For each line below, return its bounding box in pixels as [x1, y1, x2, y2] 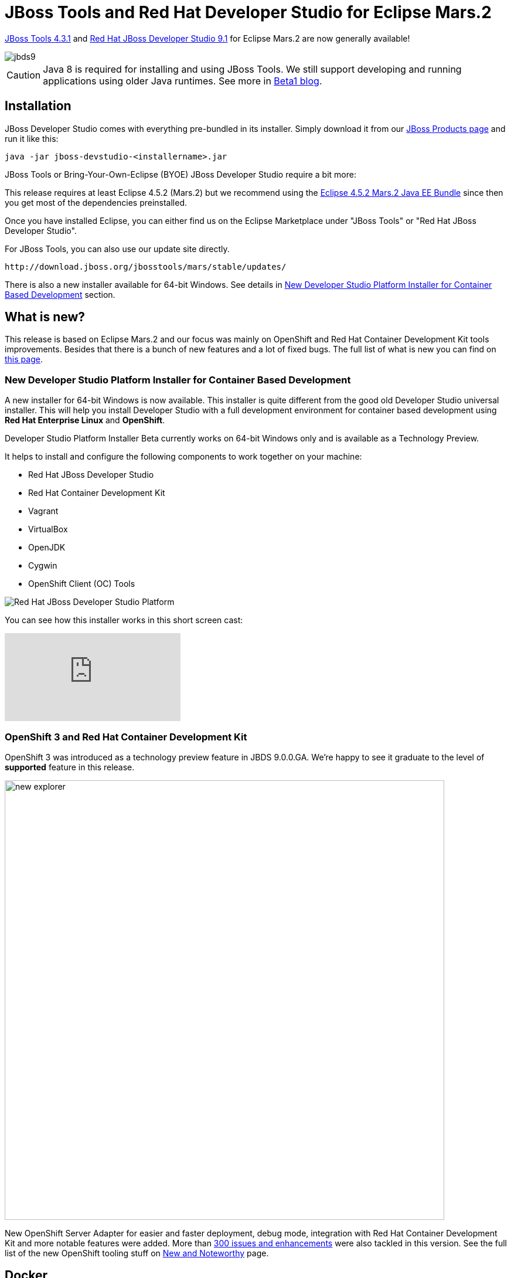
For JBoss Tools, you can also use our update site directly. [5, 243, 230, 254]
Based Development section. [5, 289, 115, 300]
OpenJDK [28, 542, 66, 553]
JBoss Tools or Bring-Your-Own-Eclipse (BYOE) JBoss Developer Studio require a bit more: [5, 169, 356, 179]
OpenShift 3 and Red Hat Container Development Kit [5, 730, 247, 743]
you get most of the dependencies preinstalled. [5, 197, 188, 208]
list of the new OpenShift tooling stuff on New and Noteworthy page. [5, 1248, 269, 1258]
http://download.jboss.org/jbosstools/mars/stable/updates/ [5, 261, 287, 271]
